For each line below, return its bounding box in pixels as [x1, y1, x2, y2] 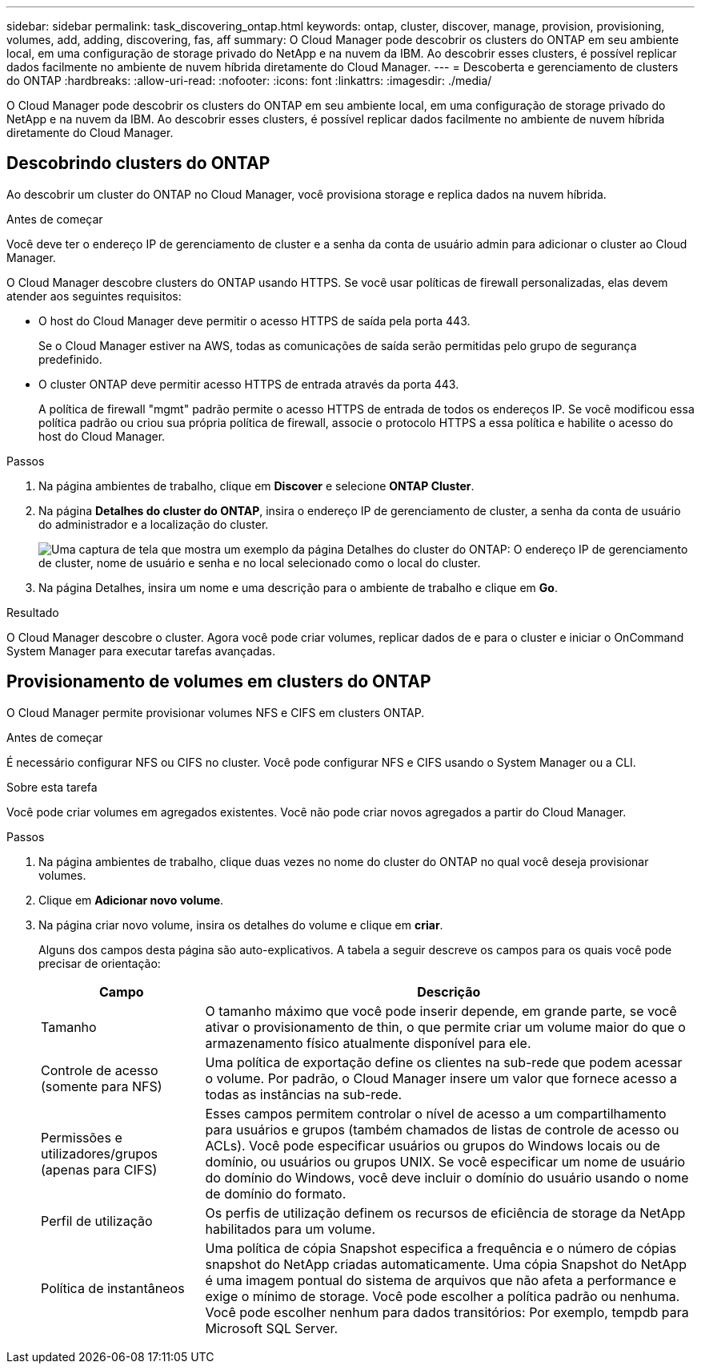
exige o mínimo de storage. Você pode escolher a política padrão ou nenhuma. [205, 1287, 680, 1304]
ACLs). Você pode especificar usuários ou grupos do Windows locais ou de [205, 1137, 660, 1154]
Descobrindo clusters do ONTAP [6, 153, 270, 174]
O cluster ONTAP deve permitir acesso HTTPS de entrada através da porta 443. [38, 377, 459, 391]
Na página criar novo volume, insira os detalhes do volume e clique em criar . [38, 917, 443, 932]
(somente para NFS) [41, 1078, 162, 1094]
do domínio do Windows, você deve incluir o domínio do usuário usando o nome [205, 1169, 689, 1186]
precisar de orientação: [38, 956, 161, 970]
